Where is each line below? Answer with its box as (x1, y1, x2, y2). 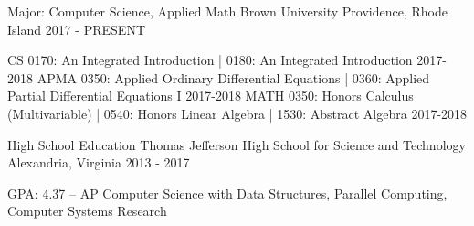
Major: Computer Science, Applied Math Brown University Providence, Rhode (7, 2, 448, 20)
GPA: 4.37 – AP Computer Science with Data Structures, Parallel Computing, (7, 183, 448, 202)
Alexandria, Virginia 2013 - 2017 (7, 153, 190, 172)
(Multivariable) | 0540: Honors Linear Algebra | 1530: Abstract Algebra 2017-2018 (7, 103, 468, 123)
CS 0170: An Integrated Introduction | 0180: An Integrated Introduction (7, 50, 413, 70)
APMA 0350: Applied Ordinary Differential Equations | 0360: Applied (37, 68, 430, 87)
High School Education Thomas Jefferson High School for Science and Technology (7, 135, 466, 154)
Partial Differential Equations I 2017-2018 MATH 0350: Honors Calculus (7, 86, 414, 105)
